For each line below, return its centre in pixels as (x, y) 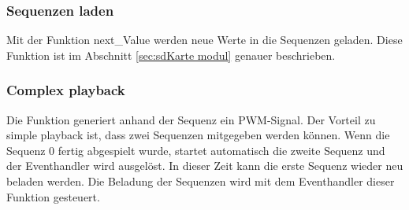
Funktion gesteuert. (53, 196)
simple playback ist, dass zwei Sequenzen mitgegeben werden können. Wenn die (198, 135)
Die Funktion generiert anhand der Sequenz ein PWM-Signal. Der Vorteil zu (191, 119)
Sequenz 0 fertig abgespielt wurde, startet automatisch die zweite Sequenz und (196, 150)
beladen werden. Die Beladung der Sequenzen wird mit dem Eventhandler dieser (201, 181)
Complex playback (66, 90)
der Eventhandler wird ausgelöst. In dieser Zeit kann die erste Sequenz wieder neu (205, 166)
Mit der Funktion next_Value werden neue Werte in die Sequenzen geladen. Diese (204, 40)
